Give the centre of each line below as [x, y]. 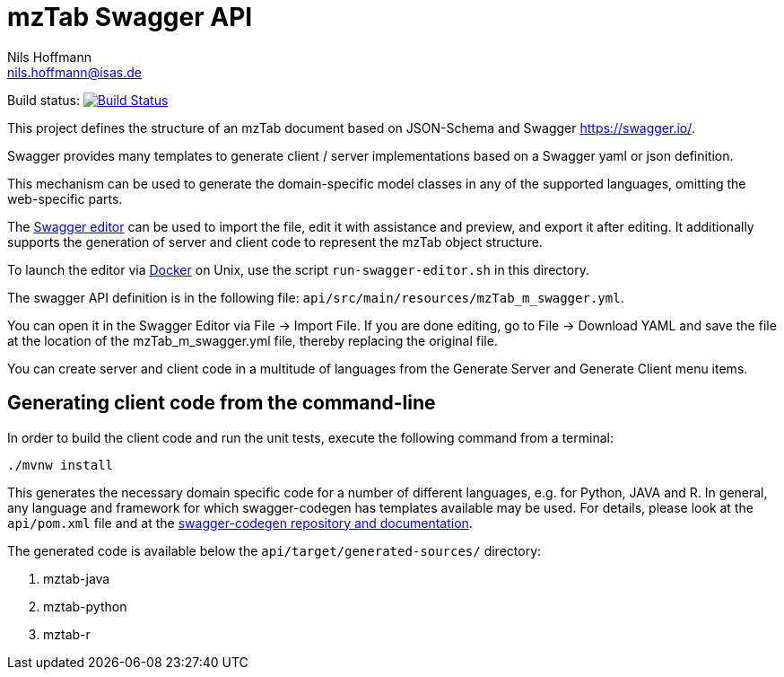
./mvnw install [61, 465]
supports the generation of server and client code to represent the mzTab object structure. [275, 242]
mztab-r [67, 634]
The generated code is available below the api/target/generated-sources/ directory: [274, 550]
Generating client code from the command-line [222, 403]
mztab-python [85, 606]
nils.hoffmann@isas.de [74, 72]
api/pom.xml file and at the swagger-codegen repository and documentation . [240, 523]
